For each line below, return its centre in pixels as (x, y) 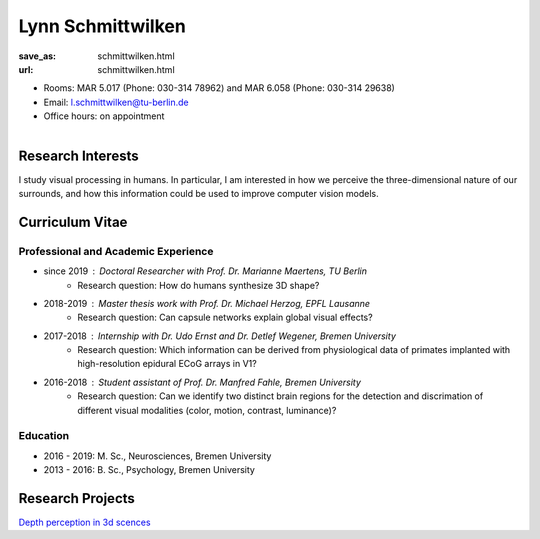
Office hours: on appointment (104, 116)
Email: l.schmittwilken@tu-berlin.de (116, 102)
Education (44, 436)
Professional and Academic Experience (116, 251)
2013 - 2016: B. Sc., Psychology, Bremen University (149, 470)
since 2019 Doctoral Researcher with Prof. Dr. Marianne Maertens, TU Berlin (205, 271)
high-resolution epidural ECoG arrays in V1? (167, 364)
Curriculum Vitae (73, 221)
